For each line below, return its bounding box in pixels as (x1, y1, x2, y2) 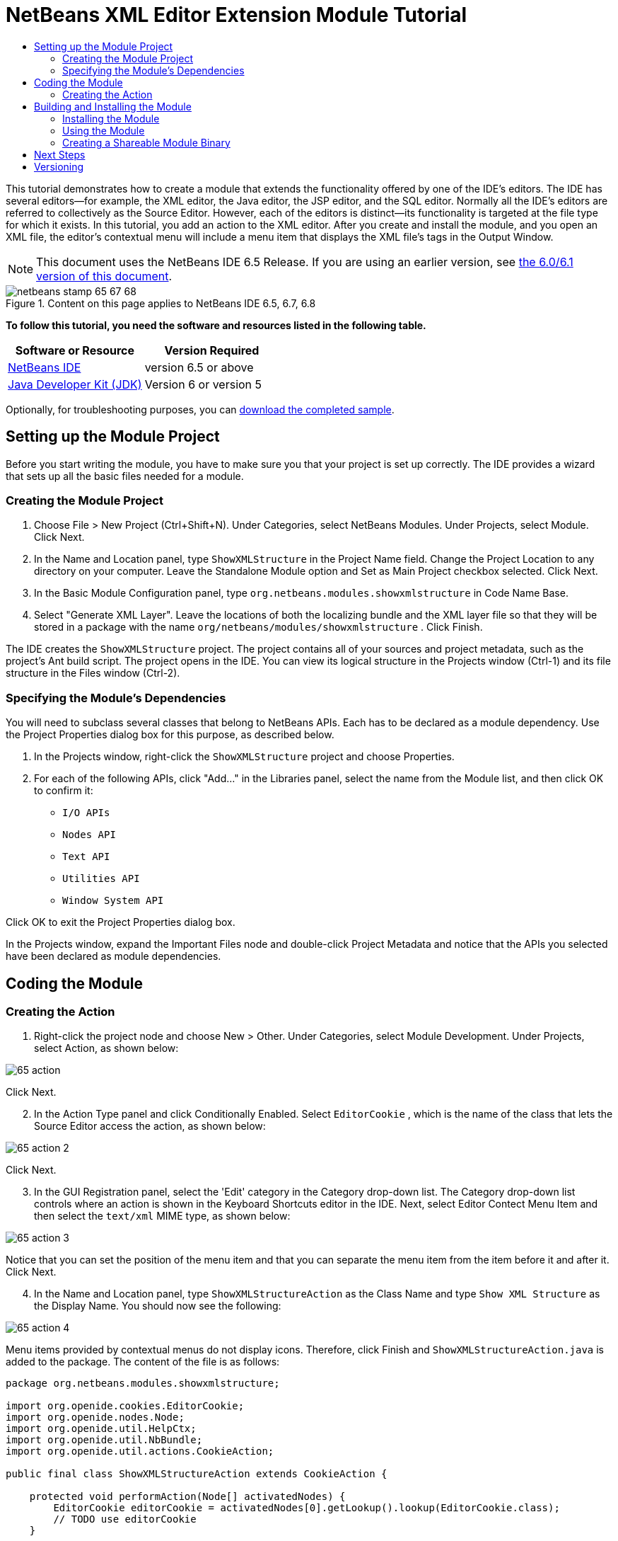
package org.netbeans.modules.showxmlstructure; (6, 1377, 280, 1390)
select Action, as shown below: (34, 1042, 179, 1055)
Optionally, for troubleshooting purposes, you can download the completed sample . (6, 403, 395, 416)
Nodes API (62, 829, 116, 841)
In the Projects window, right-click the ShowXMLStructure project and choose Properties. (34, 750, 455, 763)
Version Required (164, 343, 260, 357)
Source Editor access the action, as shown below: (34, 1120, 266, 1133)
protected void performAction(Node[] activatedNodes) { (29, 1491, 346, 1503)
